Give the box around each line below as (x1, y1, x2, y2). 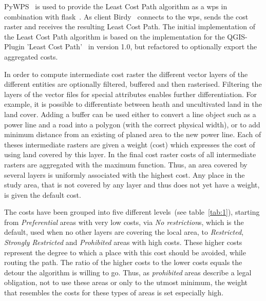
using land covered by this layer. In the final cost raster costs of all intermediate (4, 149, 256, 160)
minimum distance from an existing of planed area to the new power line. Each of (4, 129, 261, 140)
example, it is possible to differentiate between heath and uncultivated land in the (4, 99, 262, 109)
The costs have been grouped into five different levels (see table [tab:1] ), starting (4, 206, 260, 217)
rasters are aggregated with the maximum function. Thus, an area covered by (4, 159, 248, 170)
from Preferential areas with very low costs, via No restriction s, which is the (4, 216, 244, 227)
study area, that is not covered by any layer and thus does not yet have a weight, (4, 179, 260, 190)
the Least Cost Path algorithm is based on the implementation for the (4, 31, 225, 42)
